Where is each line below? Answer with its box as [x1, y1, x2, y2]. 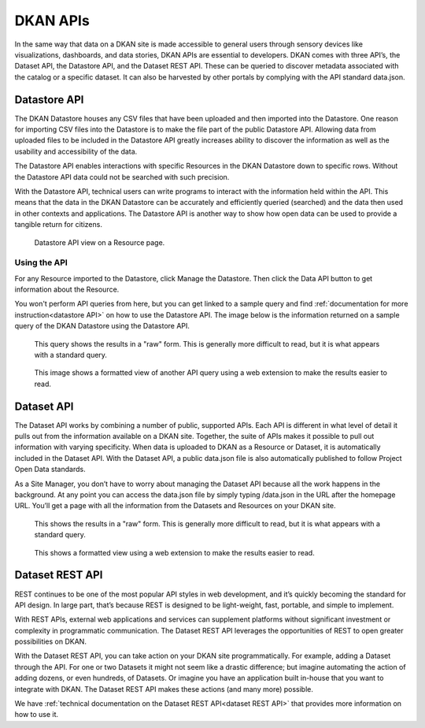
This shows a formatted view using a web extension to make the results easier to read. [34, 548, 315, 557]
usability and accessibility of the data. [14, 147, 138, 156]
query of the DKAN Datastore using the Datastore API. [14, 321, 190, 331]
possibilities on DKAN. [14, 637, 87, 646]
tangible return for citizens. [14, 220, 102, 229]
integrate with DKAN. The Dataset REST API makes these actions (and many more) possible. [14, 684, 314, 693]
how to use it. [14, 710, 59, 719]
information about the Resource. [14, 284, 120, 295]
